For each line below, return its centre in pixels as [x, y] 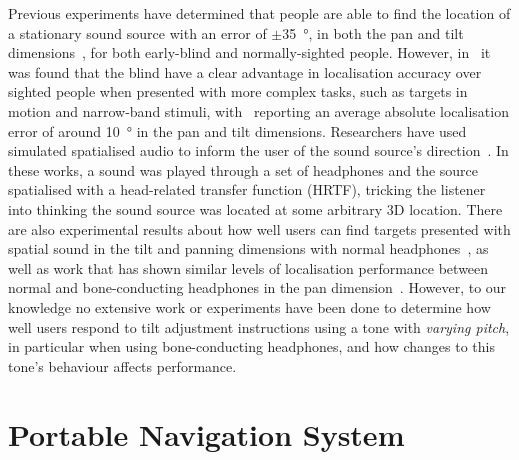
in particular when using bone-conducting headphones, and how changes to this [251, 346]
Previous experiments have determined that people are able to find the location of [259, 13]
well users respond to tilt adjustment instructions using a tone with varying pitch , [259, 326]
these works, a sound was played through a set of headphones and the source [243, 169]
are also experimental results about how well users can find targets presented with [259, 228]
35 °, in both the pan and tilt [373, 32]
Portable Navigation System [206, 434]
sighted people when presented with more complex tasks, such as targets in [238, 91]
